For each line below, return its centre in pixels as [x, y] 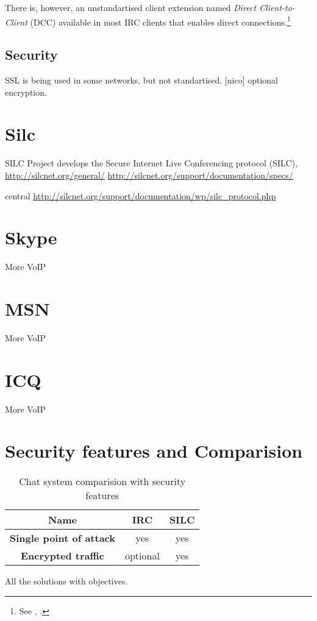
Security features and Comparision [154, 451]
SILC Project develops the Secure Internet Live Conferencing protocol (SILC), [151, 163]
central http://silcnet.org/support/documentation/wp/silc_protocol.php [141, 195]
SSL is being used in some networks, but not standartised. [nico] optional [141, 80]
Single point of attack [62, 538]
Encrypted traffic [62, 556]
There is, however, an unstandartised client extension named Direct [131, 7]
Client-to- [277, 7]
